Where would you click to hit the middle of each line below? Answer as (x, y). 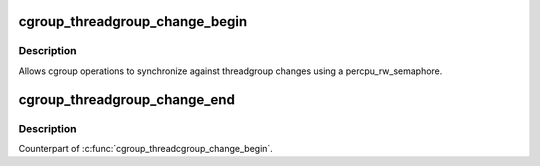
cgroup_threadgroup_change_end (126, 99)
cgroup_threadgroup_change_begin (133, 21)
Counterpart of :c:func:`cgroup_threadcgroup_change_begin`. (146, 148)
